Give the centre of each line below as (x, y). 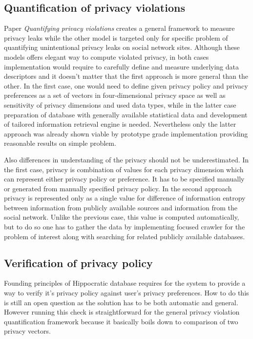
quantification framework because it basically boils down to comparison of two (121, 321)
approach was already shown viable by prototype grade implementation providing (126, 133)
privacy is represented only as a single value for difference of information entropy (125, 198)
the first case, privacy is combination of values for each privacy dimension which (124, 169)
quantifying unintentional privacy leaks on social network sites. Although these (122, 47)
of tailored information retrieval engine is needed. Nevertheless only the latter (120, 124)
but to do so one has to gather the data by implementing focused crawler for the (125, 227)
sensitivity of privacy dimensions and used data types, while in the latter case (120, 104)
